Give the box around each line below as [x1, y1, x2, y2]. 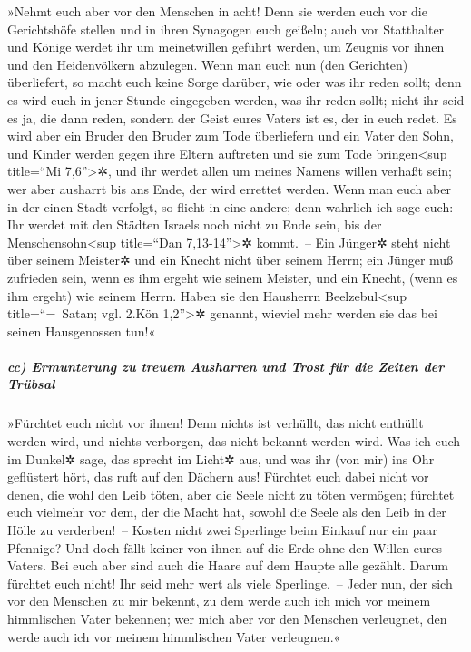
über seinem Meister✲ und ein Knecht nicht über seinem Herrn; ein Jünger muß [7, 250, 454, 269]
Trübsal [7, 375, 55, 394]
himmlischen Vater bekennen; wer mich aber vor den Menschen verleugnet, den [7, 608, 447, 628]
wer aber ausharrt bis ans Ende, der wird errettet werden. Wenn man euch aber [7, 179, 451, 198]
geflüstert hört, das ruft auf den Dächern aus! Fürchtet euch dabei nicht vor [7, 467, 429, 486]
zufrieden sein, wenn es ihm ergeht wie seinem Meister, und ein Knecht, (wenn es [7, 268, 458, 287]
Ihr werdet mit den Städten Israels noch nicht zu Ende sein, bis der [7, 215, 382, 234]
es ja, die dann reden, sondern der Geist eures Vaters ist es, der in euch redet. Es [7, 108, 457, 127]
